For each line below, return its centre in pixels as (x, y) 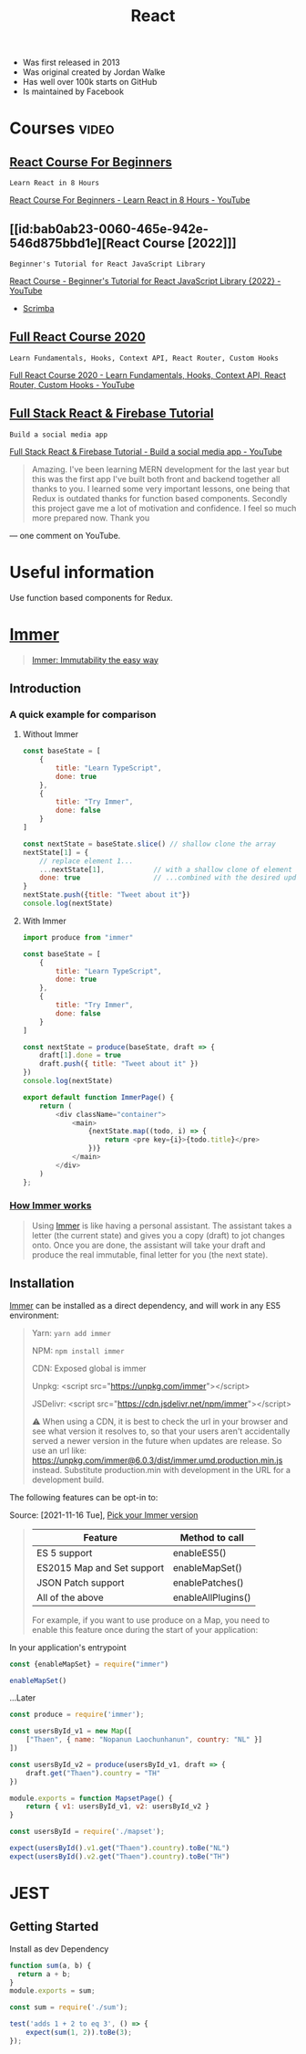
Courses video (62, 128)
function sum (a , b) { (51, 1965)
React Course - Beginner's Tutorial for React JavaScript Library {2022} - (145, 281)
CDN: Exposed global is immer (89, 1368)
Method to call (212, 1537)
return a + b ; (44, 1974)
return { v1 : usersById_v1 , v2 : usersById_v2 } (117, 1806)
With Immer (44, 921)
